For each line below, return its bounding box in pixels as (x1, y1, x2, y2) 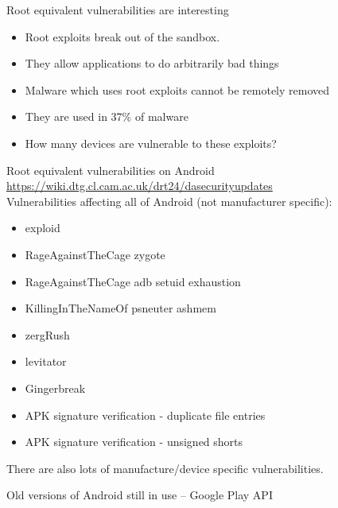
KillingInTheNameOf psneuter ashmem (25, 300, 216, 316)
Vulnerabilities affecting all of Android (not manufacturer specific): (6, 192, 332, 209)
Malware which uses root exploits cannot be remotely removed (25, 81, 330, 98)
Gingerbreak (25, 379, 86, 396)
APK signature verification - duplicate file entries (25, 406, 266, 423)
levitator (25, 353, 67, 370)
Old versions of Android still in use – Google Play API (6, 487, 273, 503)
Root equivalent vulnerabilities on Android (6, 161, 215, 178)
